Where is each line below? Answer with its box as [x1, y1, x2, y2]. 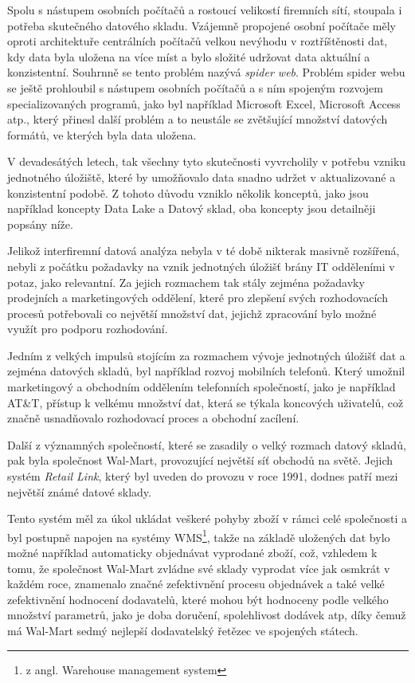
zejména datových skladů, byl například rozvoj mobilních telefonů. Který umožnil [7, 363, 405, 379]
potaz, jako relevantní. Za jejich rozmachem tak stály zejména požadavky [7, 273, 365, 290]
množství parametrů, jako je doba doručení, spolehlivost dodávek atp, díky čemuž [7, 606, 406, 623]
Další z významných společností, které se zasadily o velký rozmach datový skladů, [7, 436, 406, 453]
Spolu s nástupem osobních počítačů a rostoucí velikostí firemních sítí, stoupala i [7, 2, 402, 18]
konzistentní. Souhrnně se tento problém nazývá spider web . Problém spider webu [7, 64, 405, 80]
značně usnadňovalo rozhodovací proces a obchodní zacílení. [7, 410, 300, 426]
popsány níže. [7, 215, 73, 232]
